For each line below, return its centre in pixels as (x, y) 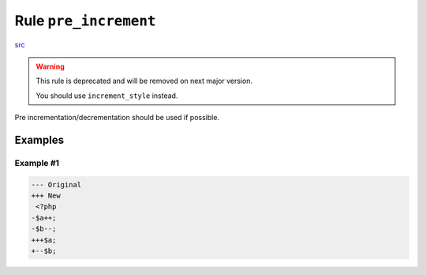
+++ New (46, 196)
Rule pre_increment (85, 21)
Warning (50, 66)
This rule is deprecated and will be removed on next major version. (144, 81)
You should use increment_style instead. (107, 96)
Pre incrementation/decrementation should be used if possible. (117, 118)
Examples (39, 139)
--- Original (56, 185)
